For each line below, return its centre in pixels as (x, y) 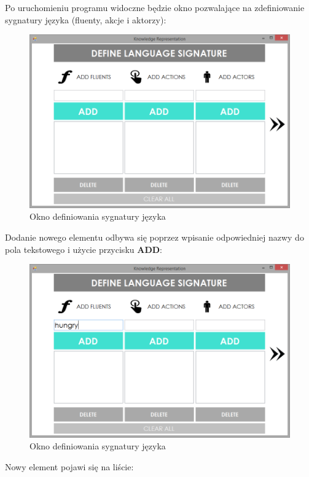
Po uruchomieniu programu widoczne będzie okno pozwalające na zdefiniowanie (155, 7)
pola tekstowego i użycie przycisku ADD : (84, 249)
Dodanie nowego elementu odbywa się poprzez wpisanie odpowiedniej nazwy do (154, 237)
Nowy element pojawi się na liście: (69, 467)
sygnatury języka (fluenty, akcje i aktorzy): (86, 19)
